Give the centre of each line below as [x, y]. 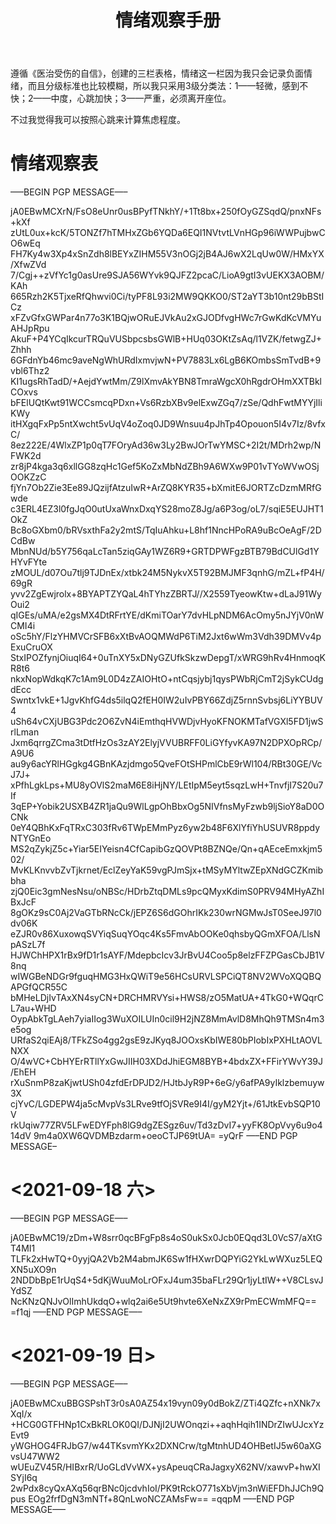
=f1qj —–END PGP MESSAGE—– [76, 1312]
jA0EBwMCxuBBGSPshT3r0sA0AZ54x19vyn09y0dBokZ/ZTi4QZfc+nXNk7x [165, 1403]
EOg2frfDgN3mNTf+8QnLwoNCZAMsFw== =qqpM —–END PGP [161, 1499]
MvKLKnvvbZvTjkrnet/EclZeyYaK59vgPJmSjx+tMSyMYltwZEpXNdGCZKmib [167, 870]
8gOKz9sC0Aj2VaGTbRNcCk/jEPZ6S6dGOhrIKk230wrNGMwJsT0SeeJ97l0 [166, 913]
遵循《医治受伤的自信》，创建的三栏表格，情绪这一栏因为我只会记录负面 [157, 73]
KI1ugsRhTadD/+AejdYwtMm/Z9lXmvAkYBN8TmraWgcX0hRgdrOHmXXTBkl [166, 382]
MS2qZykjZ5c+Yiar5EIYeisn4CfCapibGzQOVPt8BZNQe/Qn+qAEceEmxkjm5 [166, 849]
